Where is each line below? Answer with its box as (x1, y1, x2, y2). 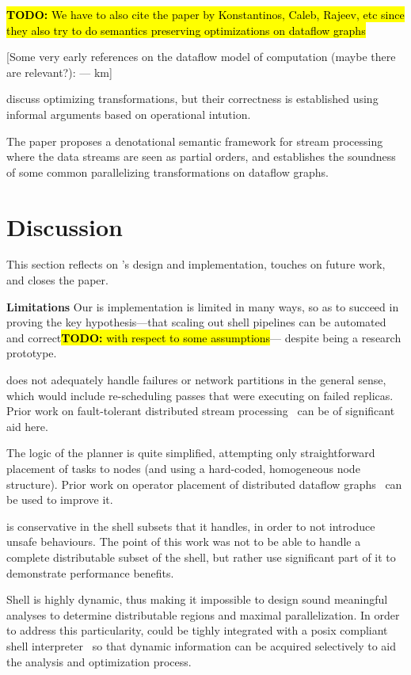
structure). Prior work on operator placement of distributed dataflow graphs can (6, 475, 402, 492)
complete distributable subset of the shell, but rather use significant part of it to (6, 548, 396, 565)
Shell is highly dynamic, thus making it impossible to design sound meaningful (6, 591, 388, 608)
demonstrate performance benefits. (6, 564, 174, 581)
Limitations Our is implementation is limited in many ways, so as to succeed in (6, 298, 399, 315)
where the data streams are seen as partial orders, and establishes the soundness (6, 148, 396, 165)
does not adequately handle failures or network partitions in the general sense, (6, 372, 386, 388)
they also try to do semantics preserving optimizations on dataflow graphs (6, 21, 366, 38)
